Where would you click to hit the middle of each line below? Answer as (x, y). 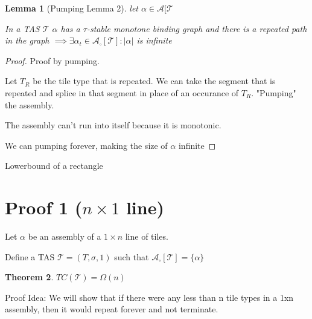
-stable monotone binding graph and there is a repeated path (197, 28)
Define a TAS (30, 256)
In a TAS (22, 28)
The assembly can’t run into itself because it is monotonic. (113, 125)
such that (132, 256)
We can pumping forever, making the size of (86, 145)
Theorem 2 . (29, 277)
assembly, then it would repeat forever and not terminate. (112, 309)
